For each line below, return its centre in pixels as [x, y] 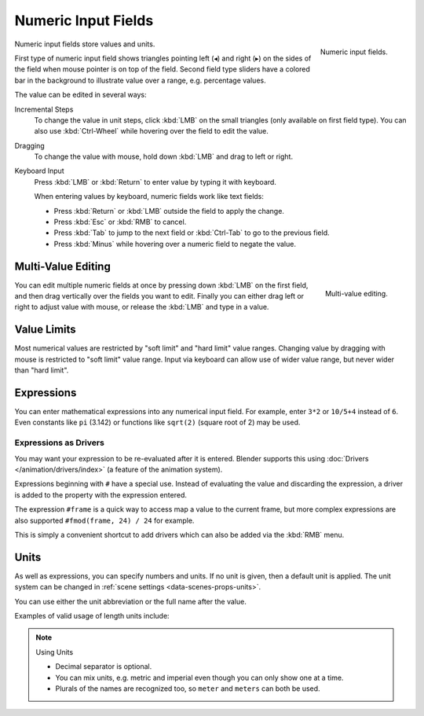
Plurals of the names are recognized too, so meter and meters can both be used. [188, 688]
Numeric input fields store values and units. [85, 44]
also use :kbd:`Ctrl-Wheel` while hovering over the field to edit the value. [151, 131]
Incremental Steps [44, 109]
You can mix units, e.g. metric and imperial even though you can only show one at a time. [199, 677]
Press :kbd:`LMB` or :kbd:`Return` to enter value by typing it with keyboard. [155, 182]
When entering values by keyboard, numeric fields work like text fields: [149, 196]
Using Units [55, 652]
